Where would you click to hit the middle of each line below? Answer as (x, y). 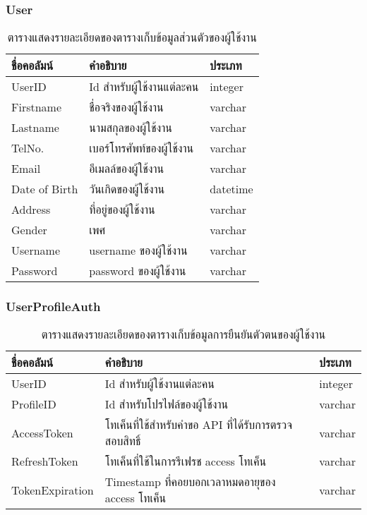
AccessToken (42, 432)
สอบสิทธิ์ (123, 441)
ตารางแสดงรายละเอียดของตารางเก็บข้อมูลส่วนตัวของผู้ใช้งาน (132, 37)
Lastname (35, 128)
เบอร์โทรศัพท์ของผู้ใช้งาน (142, 148)
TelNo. (28, 148)
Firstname (37, 107)
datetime (231, 189)
